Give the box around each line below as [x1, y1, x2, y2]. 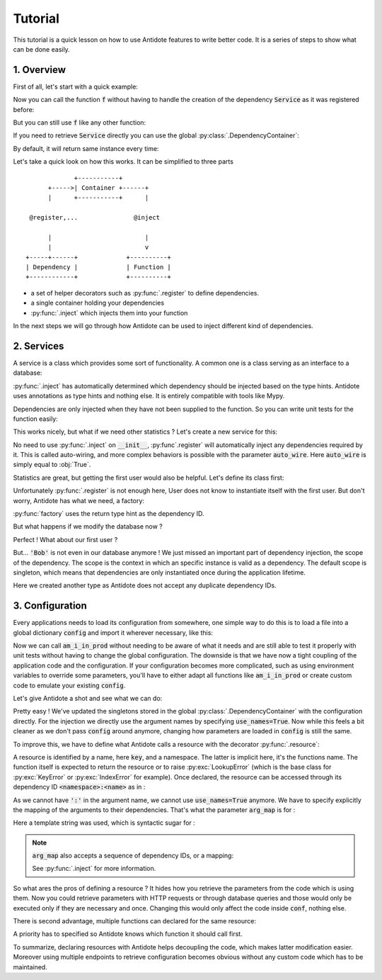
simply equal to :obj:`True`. [13, 461, 91, 469]
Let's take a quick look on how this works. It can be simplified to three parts [13, 157, 233, 166]
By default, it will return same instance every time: [13, 144, 159, 152]
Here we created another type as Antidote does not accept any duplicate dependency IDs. [13, 581, 277, 590]
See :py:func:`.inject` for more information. [32, 864, 156, 873]
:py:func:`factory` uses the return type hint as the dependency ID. [13, 509, 204, 518]
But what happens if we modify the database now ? [13, 522, 163, 531]
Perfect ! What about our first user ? [13, 535, 118, 543]
